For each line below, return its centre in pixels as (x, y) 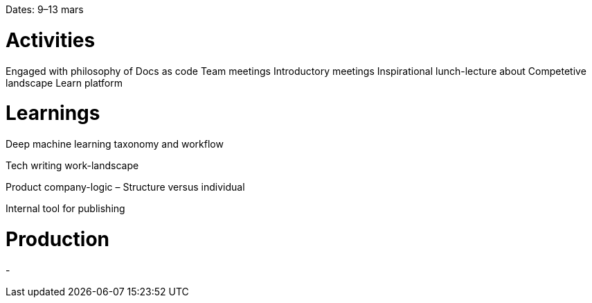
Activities (51, 40)
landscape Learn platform (64, 83)
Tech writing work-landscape (72, 165)
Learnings (53, 113)
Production (58, 239)
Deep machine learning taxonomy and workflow (115, 144)
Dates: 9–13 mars (45, 9)
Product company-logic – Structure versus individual (125, 187)
